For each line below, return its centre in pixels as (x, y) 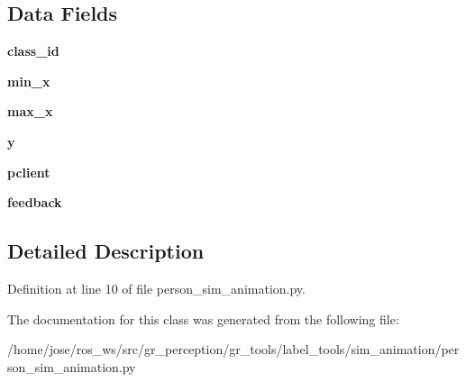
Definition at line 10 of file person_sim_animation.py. (156, 288)
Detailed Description (106, 251)
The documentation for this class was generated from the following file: (203, 318)
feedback (35, 202)
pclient (29, 172)
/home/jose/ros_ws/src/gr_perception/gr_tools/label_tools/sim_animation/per (233, 349)
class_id (33, 51)
